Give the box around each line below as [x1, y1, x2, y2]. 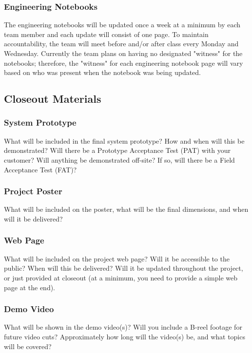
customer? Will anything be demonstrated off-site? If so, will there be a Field [4, 154, 235, 165]
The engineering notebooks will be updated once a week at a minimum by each [4, 19, 241, 30]
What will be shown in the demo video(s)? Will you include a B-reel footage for [4, 322, 242, 332]
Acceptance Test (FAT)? [4, 164, 77, 174]
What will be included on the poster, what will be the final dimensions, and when [4, 204, 249, 214]
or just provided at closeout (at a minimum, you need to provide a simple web [4, 272, 238, 282]
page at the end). [4, 282, 55, 292]
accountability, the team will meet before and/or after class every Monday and [4, 38, 239, 49]
